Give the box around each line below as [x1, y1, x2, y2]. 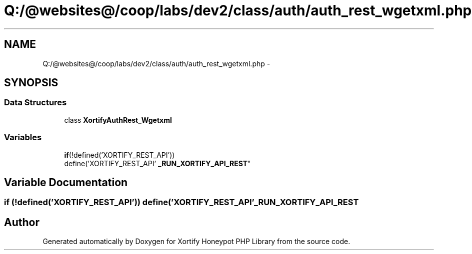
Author [4, 216, 39, 229]
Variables [4, 132, 42, 143]
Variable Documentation [4, 176, 128, 189]
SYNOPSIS [4, 76, 58, 89]
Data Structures [4, 97, 67, 108]
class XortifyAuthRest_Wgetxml [64, 115, 172, 124]
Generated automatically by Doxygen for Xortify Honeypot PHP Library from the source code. [42, 237, 350, 246]
